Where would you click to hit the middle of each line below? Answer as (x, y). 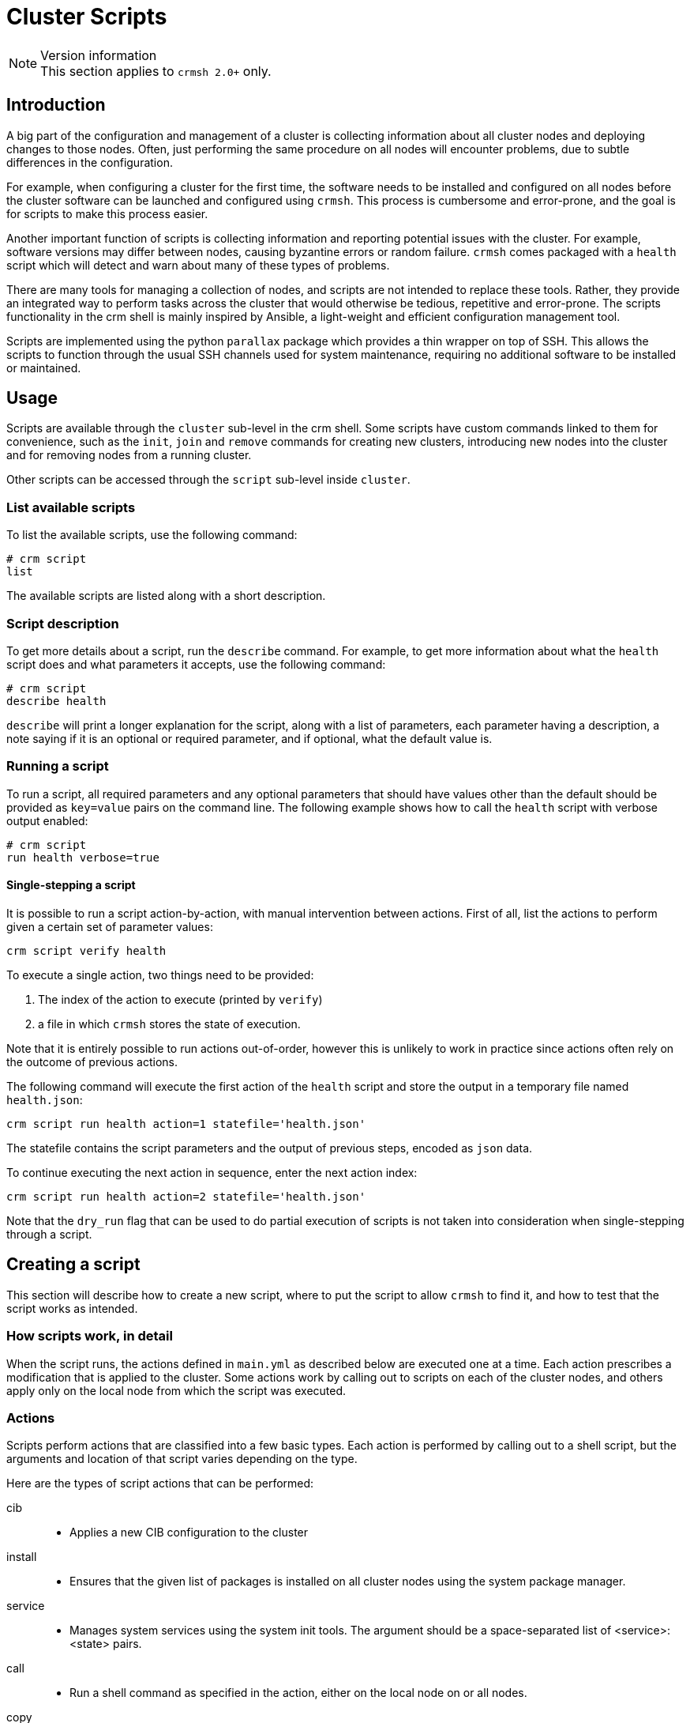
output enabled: (47, 820)
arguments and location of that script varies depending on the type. (182, 1459)
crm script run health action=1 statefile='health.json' (186, 1124)
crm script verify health (86, 950)
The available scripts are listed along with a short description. (166, 596)
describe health (56, 701)
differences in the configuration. (90, 162)
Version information (99, 55)
